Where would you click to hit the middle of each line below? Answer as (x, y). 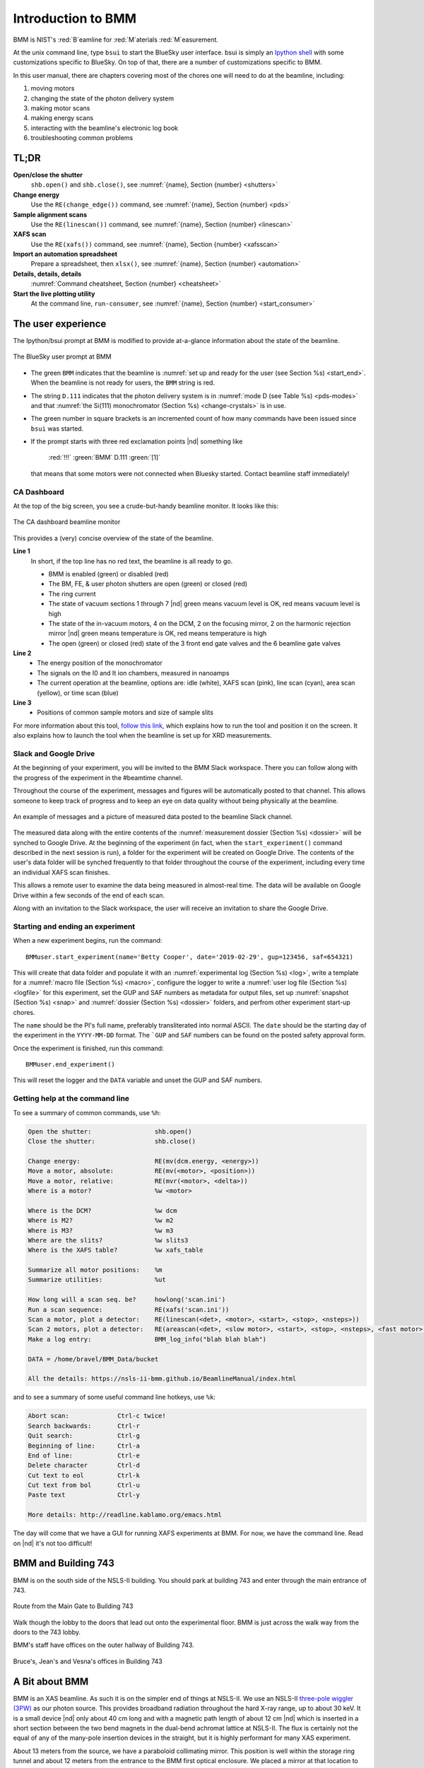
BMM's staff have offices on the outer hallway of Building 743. (104, 1645)
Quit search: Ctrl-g (84, 1436)
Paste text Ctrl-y (84, 1495)
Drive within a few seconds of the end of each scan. (89, 895)
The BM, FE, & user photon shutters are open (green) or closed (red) (148, 584)
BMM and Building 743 (64, 1563)
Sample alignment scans (50, 214)
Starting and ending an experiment (74, 926)
